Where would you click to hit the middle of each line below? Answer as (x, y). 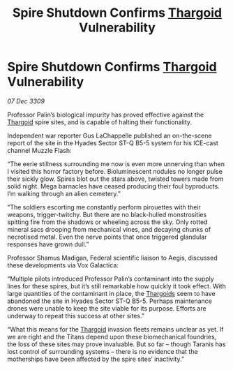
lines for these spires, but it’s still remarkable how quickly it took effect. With (117, 286)
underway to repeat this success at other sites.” (76, 316)
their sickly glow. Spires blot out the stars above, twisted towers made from (115, 179)
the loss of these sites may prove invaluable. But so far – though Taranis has (116, 344)
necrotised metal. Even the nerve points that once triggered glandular (107, 237)
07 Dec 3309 (26, 101)
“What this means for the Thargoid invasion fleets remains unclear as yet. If (115, 329)
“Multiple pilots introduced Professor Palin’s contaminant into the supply (111, 279)
